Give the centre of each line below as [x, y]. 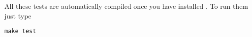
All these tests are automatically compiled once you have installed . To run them [126, 6]
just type [18, 15]
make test [20, 31]
